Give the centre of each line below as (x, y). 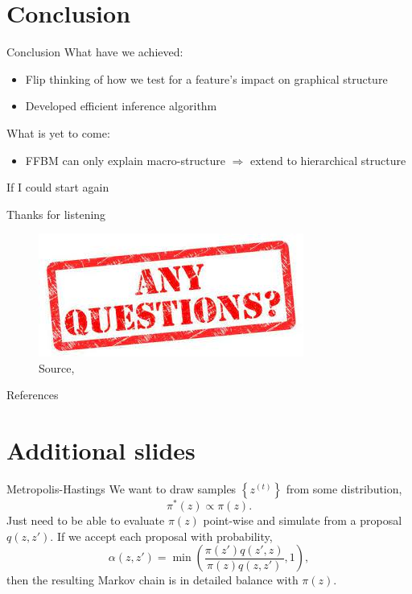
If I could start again (58, 187)
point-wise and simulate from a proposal (303, 520)
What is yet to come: (58, 132)
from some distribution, (344, 489)
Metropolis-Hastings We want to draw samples (122, 489)
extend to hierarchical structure (328, 160)
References (33, 395)
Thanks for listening (56, 214)
